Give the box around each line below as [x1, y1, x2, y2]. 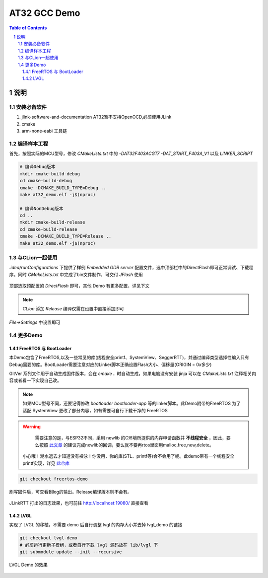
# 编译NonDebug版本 [19, 206, 64, 211]
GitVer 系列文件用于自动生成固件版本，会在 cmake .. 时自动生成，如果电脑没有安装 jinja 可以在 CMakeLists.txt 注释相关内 [9, 370, 257, 377]
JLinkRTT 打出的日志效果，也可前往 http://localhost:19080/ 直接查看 [9, 500, 148, 506]
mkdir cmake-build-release [19, 219, 85, 225]
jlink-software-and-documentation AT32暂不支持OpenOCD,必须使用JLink [21, 114, 172, 120]
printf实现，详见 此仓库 [22, 460, 69, 466]
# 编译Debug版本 [19, 164, 56, 170]
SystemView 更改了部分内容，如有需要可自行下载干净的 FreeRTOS [32, 407, 168, 413]
